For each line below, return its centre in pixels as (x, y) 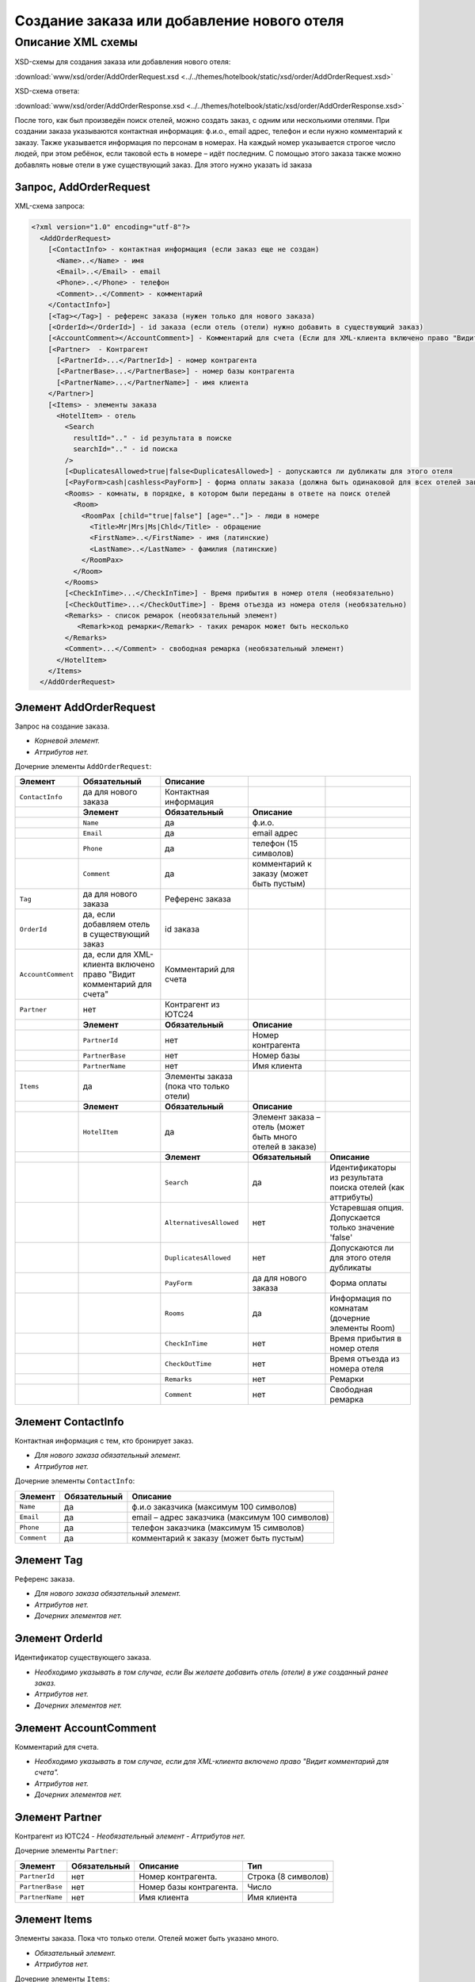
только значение (362, 1227)
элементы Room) (363, 1328)
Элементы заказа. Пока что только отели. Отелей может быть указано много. (147, 1938)
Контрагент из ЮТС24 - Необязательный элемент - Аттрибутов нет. (130, 1836)
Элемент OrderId (59, 1638)
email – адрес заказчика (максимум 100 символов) (230, 1517)
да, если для (107, 955)
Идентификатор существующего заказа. (83, 1658)
